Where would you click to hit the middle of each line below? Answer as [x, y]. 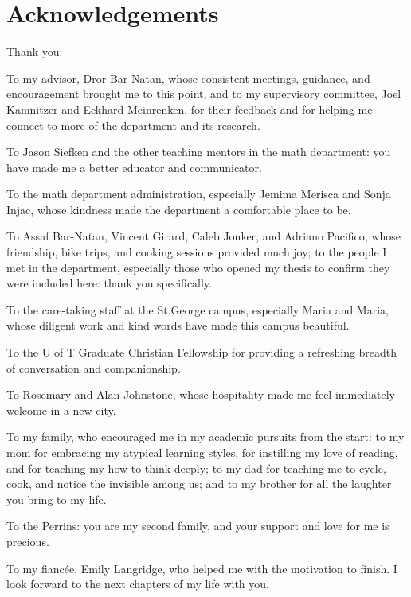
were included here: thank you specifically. [110, 283]
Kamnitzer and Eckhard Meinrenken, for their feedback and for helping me [190, 109]
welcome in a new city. [61, 410]
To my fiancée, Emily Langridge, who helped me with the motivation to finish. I [202, 568]
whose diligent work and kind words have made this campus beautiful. [178, 325]
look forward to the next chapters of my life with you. [138, 584]
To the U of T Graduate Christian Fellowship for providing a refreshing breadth [202, 352]
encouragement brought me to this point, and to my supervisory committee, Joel [204, 94]
